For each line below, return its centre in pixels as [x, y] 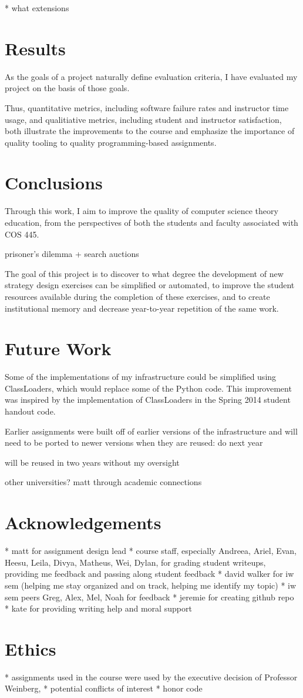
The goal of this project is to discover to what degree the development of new [144, 273]
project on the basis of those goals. [67, 88]
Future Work [58, 348]
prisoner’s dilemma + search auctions [72, 254]
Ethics [31, 648]
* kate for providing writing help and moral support [98, 608]
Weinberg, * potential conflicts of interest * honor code [104, 688]
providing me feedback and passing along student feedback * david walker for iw [149, 574]
